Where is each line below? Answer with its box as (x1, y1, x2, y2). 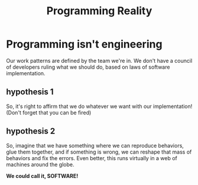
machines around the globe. (6, 161, 75, 168)
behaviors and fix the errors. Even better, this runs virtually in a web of (6, 154, 177, 161)
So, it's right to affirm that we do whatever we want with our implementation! (6, 103, 193, 110)
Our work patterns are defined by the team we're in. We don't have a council (6, 57, 193, 64)
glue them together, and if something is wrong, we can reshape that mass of (6, 148, 192, 155)
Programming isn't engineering (6, 37, 163, 51)
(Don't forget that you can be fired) (6, 109, 92, 116)
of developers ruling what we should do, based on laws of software (6, 63, 170, 71)
